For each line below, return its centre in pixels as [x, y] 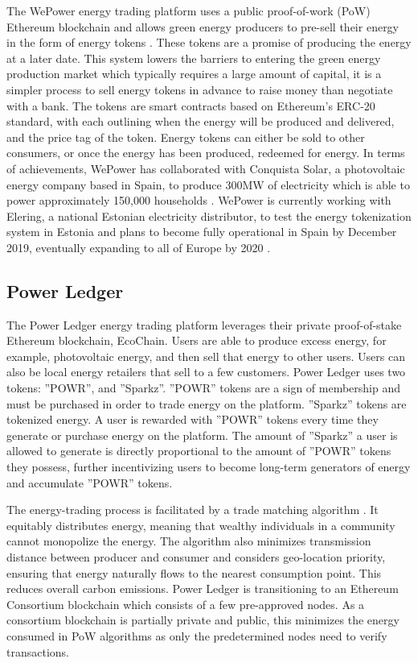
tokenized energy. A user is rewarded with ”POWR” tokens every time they [193, 419]
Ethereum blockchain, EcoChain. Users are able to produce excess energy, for [197, 340]
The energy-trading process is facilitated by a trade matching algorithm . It [193, 510]
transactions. [38, 651]
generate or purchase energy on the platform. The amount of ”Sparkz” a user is [202, 435]
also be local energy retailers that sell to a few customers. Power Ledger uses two [206, 372]
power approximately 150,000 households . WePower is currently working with [199, 200]
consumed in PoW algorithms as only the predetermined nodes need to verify [197, 635]
